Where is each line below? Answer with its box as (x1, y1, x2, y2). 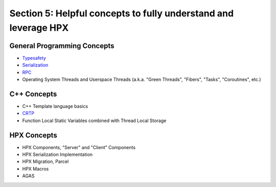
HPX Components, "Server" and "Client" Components (22, 144, 135, 150)
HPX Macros (22, 166, 49, 172)
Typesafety (22, 55, 46, 61)
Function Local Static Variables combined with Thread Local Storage (22, 118, 167, 124)
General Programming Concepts (9, 41, 114, 50)
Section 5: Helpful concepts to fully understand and (9, 8, 234, 19)
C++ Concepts (9, 89, 57, 98)
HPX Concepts (9, 131, 57, 139)
